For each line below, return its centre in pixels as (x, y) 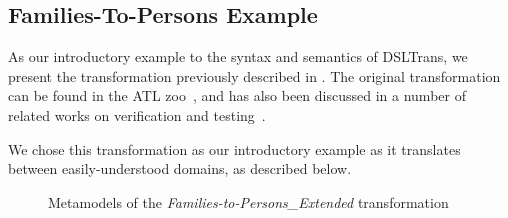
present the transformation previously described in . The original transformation (254, 75)
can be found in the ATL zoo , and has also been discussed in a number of (237, 95)
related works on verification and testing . (137, 114)
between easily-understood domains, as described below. (180, 168)
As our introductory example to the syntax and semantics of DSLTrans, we (238, 56)
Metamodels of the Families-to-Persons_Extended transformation (248, 201)
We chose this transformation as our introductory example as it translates (234, 148)
